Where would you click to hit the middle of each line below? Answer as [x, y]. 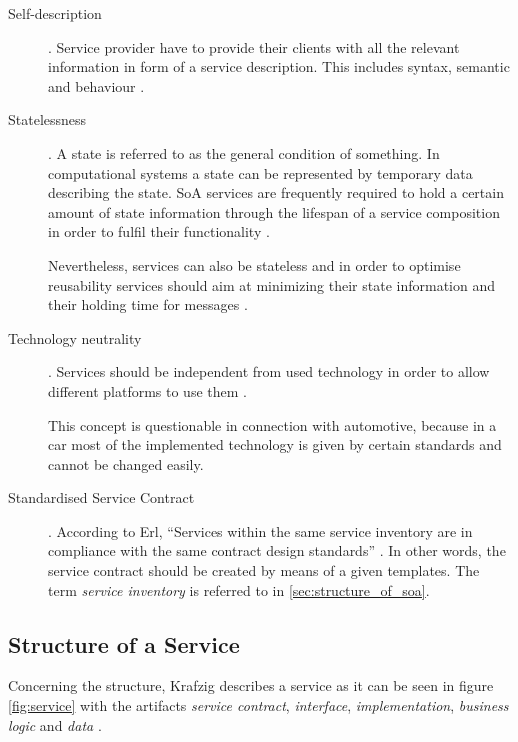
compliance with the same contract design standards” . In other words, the [277, 550]
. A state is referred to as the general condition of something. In [244, 152]
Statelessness [47, 119]
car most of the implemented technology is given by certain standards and [275, 444]
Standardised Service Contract [101, 497]
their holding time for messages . [148, 304]
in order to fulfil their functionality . [159, 231]
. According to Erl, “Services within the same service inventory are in [260, 530]
